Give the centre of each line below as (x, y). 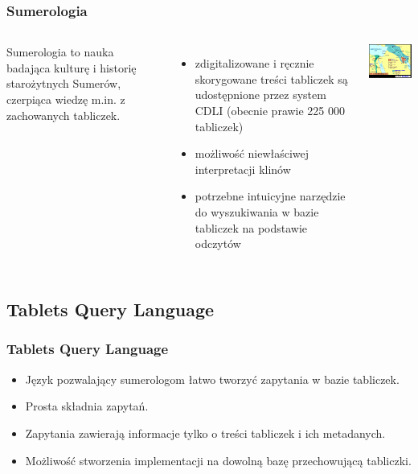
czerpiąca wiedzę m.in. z (66, 99)
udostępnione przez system (260, 95)
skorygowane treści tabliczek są (271, 78)
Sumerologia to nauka (60, 52)
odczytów (218, 243)
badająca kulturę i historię (72, 67)
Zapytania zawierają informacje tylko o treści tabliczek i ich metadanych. (205, 433)
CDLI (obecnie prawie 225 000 (270, 110)
